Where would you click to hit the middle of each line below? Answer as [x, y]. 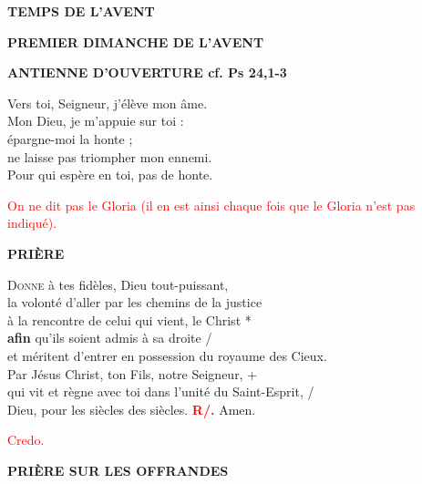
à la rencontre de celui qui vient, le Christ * [129, 319]
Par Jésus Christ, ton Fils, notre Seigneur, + [133, 373]
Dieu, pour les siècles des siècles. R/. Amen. [132, 409]
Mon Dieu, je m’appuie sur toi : [96, 121]
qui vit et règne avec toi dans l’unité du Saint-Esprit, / [161, 391]
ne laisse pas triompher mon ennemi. [110, 156]
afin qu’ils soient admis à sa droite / [110, 338]
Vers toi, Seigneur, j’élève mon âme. [108, 103]
